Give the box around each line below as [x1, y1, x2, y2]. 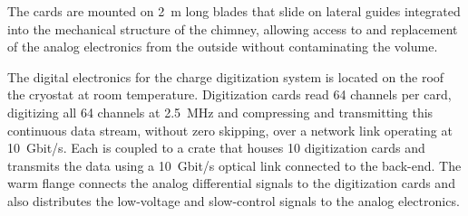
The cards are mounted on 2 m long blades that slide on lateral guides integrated [7, 2, 461, 20]
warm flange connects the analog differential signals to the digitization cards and [7, 174, 455, 193]
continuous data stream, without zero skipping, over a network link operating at [7, 120, 453, 139]
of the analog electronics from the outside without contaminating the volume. [7, 37, 438, 56]
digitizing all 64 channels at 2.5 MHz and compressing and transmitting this [7, 102, 434, 121]
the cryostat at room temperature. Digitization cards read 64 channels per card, [7, 85, 452, 104]
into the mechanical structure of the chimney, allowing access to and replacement [7, 19, 458, 38]
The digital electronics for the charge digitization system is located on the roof [7, 67, 444, 86]
